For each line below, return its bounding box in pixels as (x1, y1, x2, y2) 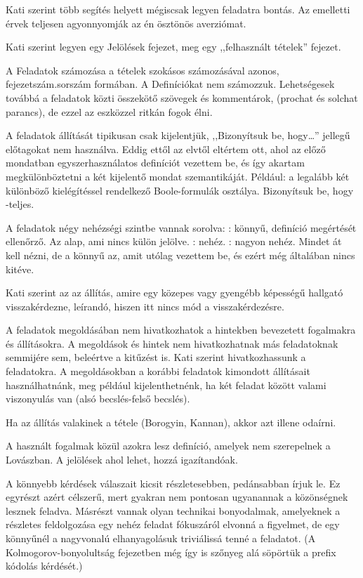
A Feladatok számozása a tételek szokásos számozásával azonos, (6, 63, 279, 77)
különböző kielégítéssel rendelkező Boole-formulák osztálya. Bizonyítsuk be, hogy (6, 183, 354, 197)
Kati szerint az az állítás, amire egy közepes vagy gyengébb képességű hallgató (6, 285, 343, 300)
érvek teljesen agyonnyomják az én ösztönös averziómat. (6, 15, 246, 30)
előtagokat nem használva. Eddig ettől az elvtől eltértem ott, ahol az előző (6, 141, 326, 156)
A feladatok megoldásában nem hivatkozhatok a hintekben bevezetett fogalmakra (6, 322, 356, 337)
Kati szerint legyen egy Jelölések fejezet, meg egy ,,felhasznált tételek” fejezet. (6, 39, 341, 54)
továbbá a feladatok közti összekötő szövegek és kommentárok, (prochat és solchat (6, 90, 358, 105)
